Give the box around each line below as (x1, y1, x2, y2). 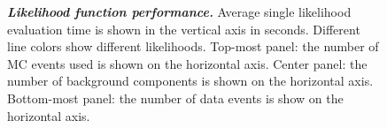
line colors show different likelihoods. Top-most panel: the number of (7, 37, 379, 56)
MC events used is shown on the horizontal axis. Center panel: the (7, 54, 368, 72)
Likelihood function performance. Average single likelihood (7, 3, 352, 20)
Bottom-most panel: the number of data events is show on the (7, 88, 344, 107)
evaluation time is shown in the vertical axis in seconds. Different (7, 19, 360, 38)
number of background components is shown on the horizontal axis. (7, 72, 374, 90)
